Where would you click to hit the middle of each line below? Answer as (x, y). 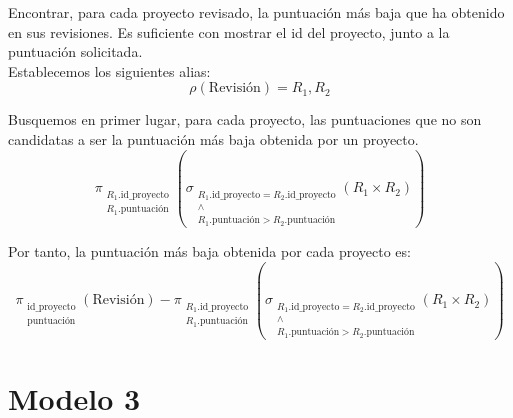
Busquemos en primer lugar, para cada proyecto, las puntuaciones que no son (245, 119)
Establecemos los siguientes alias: (109, 70)
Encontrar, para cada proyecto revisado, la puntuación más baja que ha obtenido (256, 12)
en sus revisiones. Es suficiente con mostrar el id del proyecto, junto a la (229, 31)
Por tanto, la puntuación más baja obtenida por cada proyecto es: (209, 250)
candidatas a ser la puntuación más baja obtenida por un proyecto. (213, 138)
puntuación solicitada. (75, 51)
